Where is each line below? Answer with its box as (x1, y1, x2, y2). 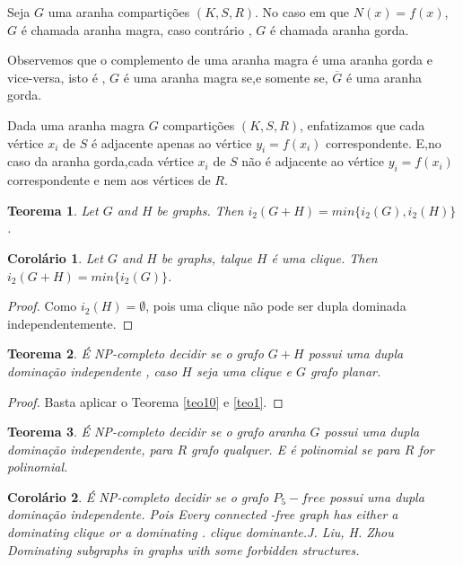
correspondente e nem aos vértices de (7, 171, 211, 190)
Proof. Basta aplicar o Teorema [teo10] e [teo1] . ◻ (7, 392, 284, 411)
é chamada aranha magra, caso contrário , (21, 20, 252, 39)
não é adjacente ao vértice (241, 152, 384, 171)
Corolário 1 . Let (7, 248, 103, 267)
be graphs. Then (156, 200, 244, 219)
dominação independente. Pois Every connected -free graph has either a (7, 505, 398, 524)
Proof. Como (7, 296, 77, 315)
